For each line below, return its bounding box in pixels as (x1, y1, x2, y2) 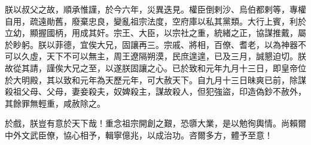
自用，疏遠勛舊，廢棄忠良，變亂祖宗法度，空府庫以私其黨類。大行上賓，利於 (5, 14, 306, 27)
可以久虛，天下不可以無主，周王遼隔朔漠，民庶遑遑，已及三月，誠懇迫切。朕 (5, 50, 306, 62)
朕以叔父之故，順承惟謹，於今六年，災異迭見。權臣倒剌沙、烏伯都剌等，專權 (5, 3, 306, 15)
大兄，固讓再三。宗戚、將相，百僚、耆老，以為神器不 (96, 38, 306, 50)
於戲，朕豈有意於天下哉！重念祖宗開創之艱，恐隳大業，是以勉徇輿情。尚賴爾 (5, 117, 306, 129)
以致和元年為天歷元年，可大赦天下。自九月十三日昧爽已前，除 (54, 73, 298, 86)
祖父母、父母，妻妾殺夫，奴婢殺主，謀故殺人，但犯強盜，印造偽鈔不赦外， (13, 85, 306, 98)
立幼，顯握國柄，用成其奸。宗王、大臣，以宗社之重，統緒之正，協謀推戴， (5, 26, 298, 39)
